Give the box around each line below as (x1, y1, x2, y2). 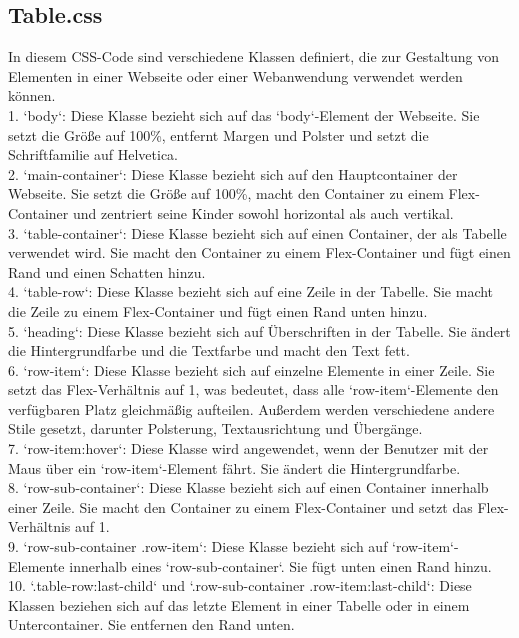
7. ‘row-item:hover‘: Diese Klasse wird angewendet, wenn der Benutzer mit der (8, 438, 489, 459)
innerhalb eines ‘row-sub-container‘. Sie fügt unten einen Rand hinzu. (69, 555, 492, 576)
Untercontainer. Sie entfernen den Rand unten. (8, 614, 295, 635)
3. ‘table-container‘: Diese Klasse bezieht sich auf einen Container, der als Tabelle (8, 222, 507, 243)
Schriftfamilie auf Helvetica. (8, 144, 179, 165)
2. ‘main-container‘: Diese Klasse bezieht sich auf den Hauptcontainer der (8, 163, 458, 184)
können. (8, 85, 56, 106)
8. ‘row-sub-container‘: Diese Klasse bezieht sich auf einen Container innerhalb (8, 477, 489, 498)
